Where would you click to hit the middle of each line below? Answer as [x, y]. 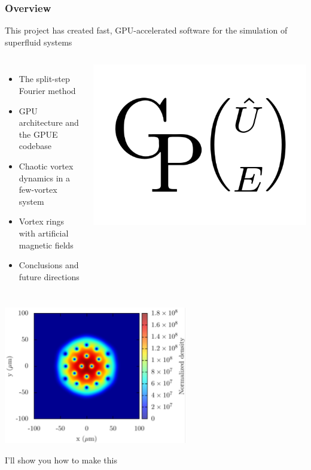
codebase [35, 146]
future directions [49, 276]
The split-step [44, 79]
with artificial [44, 233]
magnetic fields [46, 245]
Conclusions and [49, 265]
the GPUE [38, 134]
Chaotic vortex [46, 166]
